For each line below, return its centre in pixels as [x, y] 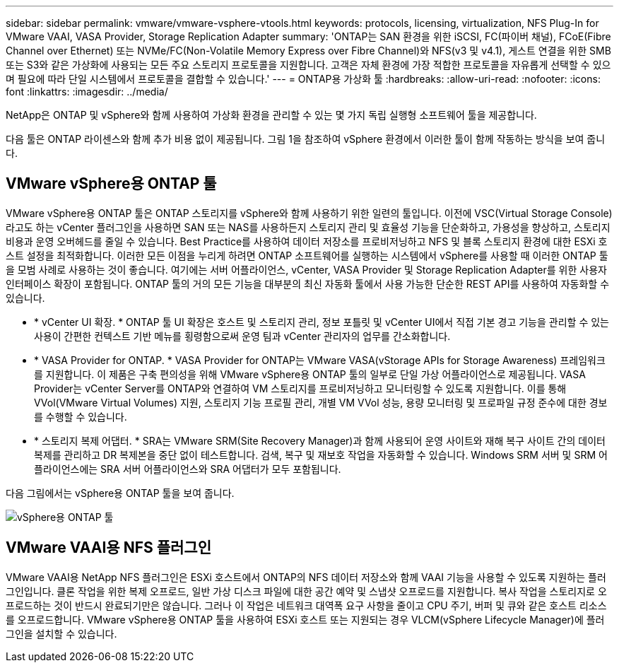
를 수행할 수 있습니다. [81, 416]
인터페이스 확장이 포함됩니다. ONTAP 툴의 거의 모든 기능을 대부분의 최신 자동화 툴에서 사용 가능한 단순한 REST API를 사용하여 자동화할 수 [308, 283]
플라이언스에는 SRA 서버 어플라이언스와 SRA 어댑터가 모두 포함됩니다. [188, 469]
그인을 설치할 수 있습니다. [61, 633]
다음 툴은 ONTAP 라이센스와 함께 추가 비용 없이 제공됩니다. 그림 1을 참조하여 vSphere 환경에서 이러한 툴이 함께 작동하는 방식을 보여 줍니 [306, 139]
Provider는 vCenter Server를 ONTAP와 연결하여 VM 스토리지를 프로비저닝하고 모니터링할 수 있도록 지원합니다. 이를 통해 [300, 388]
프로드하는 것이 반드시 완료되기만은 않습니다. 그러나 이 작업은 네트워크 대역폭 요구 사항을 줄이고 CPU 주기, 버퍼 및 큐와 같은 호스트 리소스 [306, 605]
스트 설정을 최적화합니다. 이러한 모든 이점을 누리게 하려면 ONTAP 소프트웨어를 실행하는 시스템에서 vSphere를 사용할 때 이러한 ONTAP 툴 [307, 255]
